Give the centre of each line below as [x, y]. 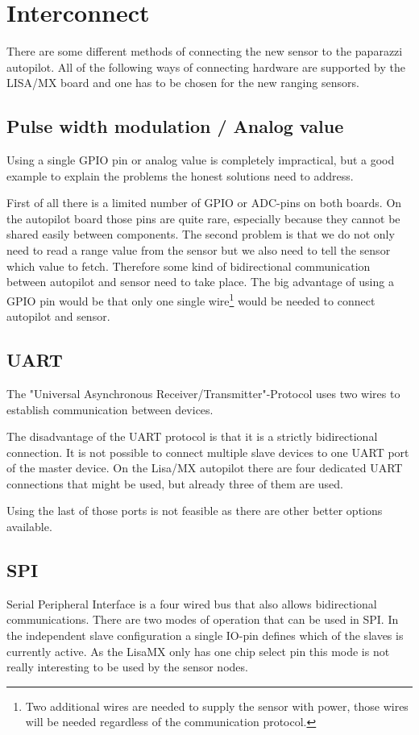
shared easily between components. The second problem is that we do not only [201, 234]
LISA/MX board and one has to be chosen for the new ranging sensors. [183, 83]
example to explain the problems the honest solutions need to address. [180, 175]
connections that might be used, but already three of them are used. [175, 483]
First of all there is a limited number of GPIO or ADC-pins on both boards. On [204, 203]
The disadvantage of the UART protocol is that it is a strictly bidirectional [192, 436]
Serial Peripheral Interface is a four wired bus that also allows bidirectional [192, 603]
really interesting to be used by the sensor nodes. [127, 667]
